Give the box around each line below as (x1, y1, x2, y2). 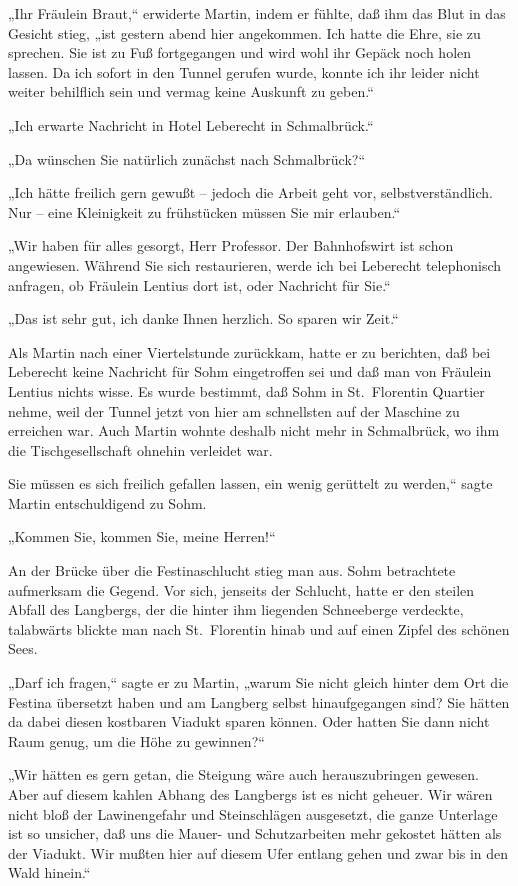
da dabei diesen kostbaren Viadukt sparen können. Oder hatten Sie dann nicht (8, 711, 490, 732)
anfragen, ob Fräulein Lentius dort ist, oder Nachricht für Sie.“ (8, 274, 391, 295)
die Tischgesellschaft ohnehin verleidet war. (8, 439, 273, 460)
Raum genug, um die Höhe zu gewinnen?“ (8, 730, 265, 751)
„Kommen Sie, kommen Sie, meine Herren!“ (8, 526, 276, 547)
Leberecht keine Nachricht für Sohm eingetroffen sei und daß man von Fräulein (8, 361, 492, 382)
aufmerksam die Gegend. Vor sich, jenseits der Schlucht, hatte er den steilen (8, 579, 475, 600)
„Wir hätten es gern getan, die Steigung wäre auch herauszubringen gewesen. (8, 764, 479, 785)
